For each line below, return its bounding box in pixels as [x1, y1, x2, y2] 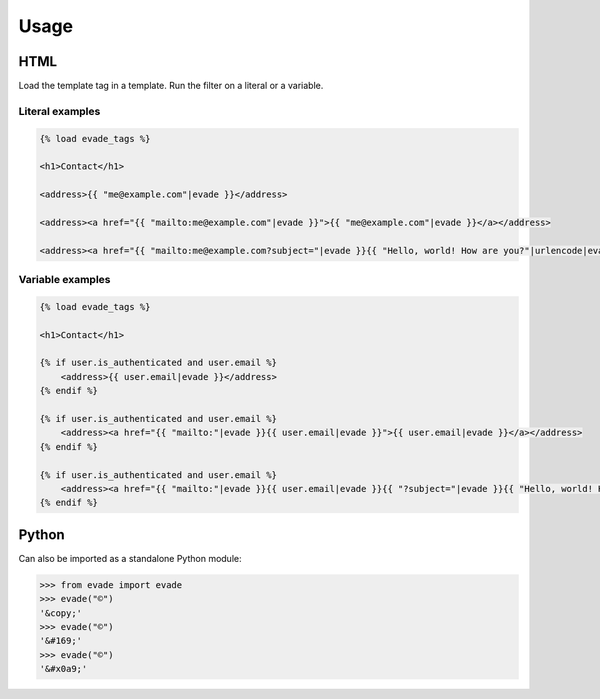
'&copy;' [39, 607, 83, 619]
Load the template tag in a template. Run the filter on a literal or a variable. [18, 80, 324, 92]
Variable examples [18, 273, 111, 287]
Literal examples [18, 104, 101, 118]
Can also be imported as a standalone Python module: [18, 552, 242, 564]
